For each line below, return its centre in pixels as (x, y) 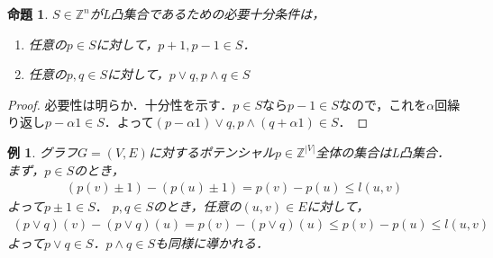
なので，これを (383, 104)
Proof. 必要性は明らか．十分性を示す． (120, 104)
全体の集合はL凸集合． (383, 151)
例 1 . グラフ (42, 151)
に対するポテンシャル (211, 151)
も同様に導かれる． (211, 242)
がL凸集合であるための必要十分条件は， (207, 13)
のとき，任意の (197, 206)
